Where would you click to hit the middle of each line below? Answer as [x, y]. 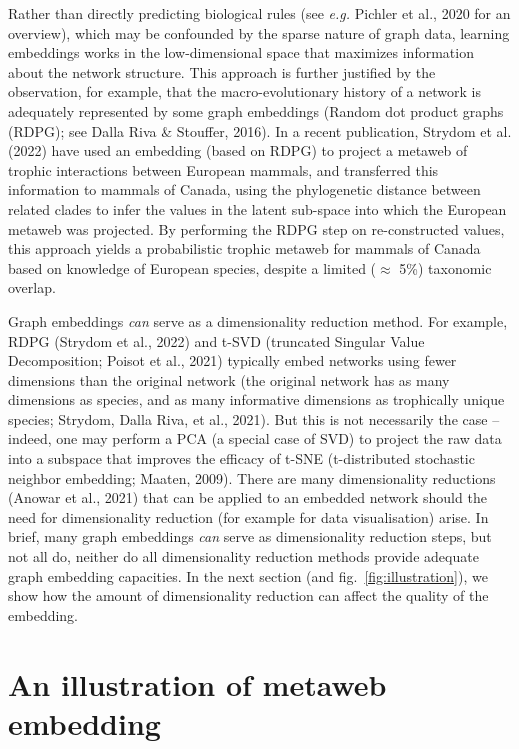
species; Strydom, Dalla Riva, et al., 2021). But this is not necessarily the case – [254, 418]
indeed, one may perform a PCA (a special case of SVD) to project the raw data [255, 438]
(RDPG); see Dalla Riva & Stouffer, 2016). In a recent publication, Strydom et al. [260, 130]
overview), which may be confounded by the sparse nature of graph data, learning [259, 32]
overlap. [32, 287]
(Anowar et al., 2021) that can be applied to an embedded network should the [247, 497]
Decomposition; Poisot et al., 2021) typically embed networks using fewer [232, 360]
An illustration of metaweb [197, 683]
